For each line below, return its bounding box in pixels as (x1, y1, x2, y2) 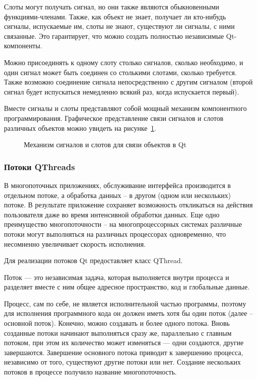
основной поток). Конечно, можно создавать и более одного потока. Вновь (4, 318, 230, 328)
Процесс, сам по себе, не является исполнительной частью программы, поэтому (4, 298, 246, 308)
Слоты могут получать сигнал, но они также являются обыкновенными (4, 1, 219, 11)
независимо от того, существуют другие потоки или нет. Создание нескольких (4, 357, 241, 367)
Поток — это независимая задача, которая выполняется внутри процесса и (4, 272, 229, 282)
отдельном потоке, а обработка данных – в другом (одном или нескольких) (4, 190, 231, 200)
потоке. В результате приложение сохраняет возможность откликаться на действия (4, 199, 253, 210)
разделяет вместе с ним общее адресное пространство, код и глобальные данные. (4, 282, 250, 292)
